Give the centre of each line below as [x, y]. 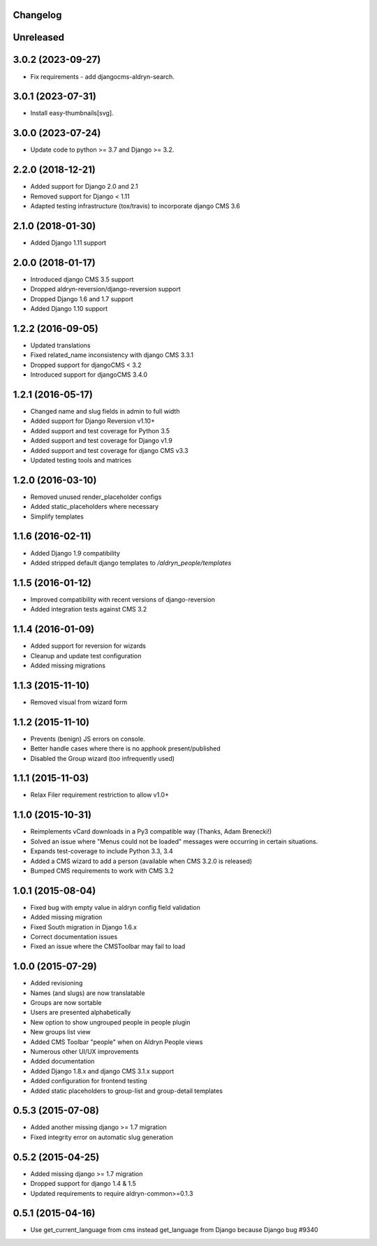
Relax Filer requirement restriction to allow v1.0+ [99, 795]
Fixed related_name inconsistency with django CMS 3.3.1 [112, 355]
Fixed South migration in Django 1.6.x [84, 927]
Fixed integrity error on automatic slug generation [102, 1137]
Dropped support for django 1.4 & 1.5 [83, 1184]
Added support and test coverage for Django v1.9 [101, 441]
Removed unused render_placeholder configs [96, 497]
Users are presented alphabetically [81, 1013]
